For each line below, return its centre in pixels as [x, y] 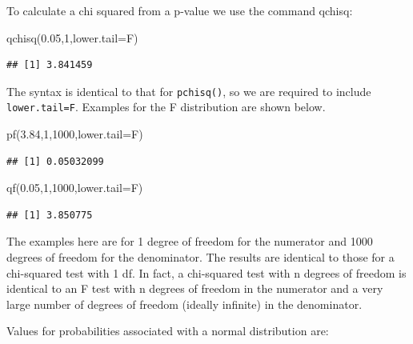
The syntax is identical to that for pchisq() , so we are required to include [189, 91]
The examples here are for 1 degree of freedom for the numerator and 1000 [190, 241]
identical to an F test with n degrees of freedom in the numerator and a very [195, 288]
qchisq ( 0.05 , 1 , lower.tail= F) [72, 37]
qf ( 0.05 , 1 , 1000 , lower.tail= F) [75, 188]
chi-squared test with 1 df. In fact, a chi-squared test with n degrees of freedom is [206, 272]
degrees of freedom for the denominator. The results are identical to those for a [200, 257]
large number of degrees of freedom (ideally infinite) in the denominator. [184, 304]
